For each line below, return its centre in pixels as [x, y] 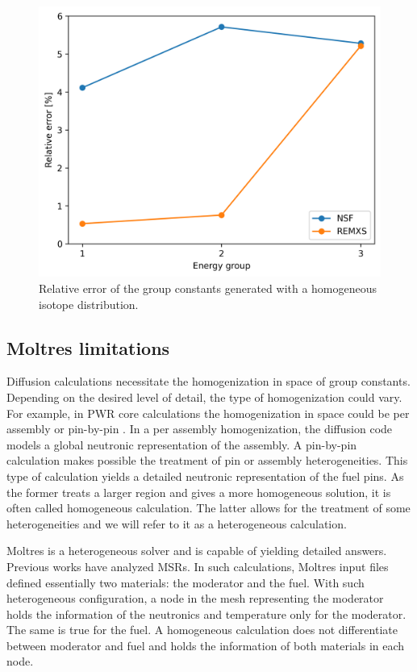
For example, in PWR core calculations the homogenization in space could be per [208, 413]
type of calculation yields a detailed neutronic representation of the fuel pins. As [205, 476]
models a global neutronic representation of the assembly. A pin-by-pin [182, 444]
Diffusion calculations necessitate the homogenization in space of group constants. [208, 381]
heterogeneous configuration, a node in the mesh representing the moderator [195, 598]
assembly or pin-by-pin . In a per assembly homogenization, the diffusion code [200, 429]
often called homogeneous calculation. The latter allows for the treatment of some [208, 508]
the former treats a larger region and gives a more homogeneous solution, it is [199, 492]
